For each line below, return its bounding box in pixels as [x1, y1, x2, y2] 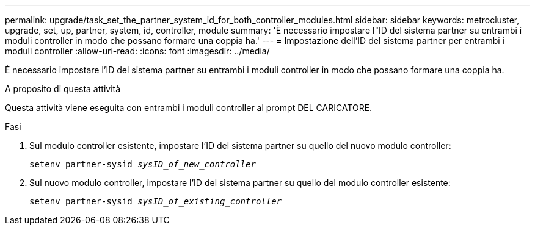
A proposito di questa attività [5, 84, 121, 94]
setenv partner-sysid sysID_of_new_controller [29, 159, 256, 169]
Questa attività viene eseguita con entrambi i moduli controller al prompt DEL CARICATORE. [5, 102, 373, 113]
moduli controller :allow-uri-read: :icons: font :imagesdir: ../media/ [5, 46, 270, 56]
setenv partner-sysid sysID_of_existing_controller [29, 196, 282, 206]
